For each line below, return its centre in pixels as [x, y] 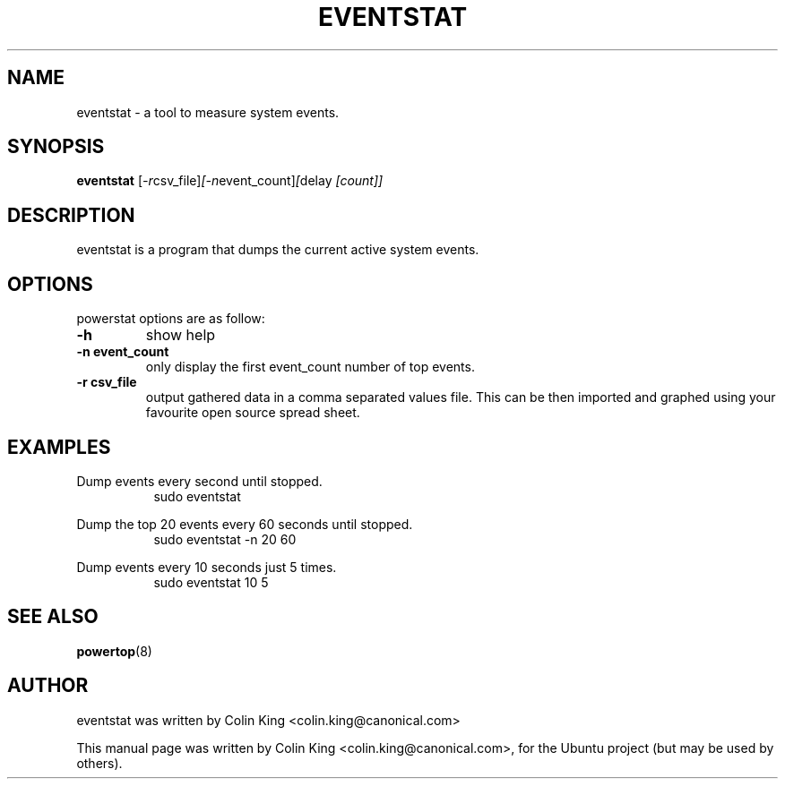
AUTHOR [48, 686]
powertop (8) [114, 651]
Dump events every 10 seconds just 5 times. [207, 567]
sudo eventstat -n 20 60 [225, 539]
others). [99, 763]
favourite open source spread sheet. [253, 413]
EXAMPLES [59, 447]
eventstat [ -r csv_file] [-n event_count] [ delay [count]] [230, 181]
